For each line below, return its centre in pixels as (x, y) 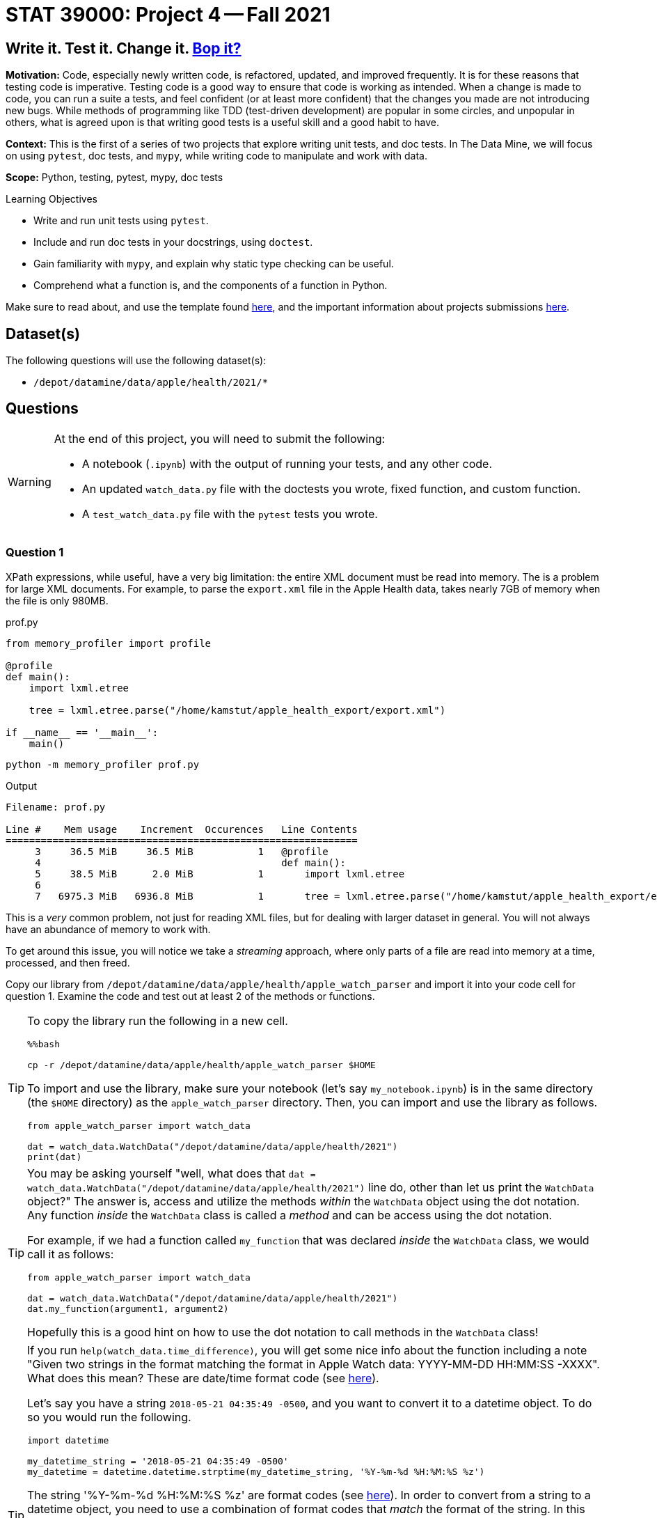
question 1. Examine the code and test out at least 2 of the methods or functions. (190, 996)
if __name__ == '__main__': (82, 732)
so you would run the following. (109, 1417)
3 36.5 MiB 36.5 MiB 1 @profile (182, 851)
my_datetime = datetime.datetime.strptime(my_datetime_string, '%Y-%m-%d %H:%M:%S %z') (256, 1471)
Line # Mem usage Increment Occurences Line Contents (182, 829)
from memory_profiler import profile (109, 643)
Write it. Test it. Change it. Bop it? (124, 48)
